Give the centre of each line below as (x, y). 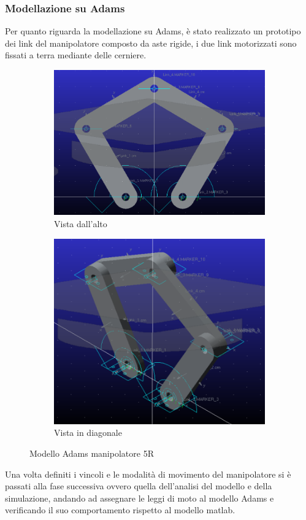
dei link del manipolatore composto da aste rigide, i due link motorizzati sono (151, 43)
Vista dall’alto (81, 223)
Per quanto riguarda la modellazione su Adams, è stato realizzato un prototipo (153, 31)
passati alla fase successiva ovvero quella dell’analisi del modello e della (139, 486)
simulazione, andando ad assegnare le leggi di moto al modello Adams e (140, 498)
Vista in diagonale (88, 433)
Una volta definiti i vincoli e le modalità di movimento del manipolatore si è (148, 474)
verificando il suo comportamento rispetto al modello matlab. (120, 510)
